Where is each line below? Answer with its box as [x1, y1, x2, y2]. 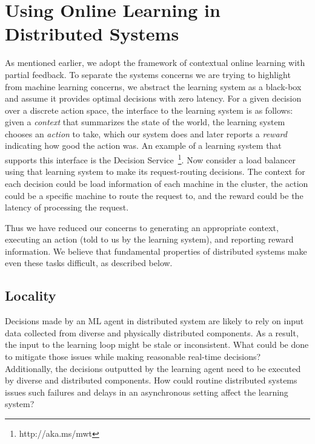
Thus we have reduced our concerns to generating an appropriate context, [5, 221, 279, 233]
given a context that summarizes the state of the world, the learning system [5, 116, 285, 128]
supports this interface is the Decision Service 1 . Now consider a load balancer [5, 152, 296, 166]
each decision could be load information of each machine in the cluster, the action [5, 177, 308, 189]
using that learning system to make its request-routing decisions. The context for [5, 165, 305, 178]
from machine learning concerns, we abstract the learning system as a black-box [5, 80, 302, 93]
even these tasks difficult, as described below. [5, 256, 173, 269]
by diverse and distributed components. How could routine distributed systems [5, 374, 297, 387]
